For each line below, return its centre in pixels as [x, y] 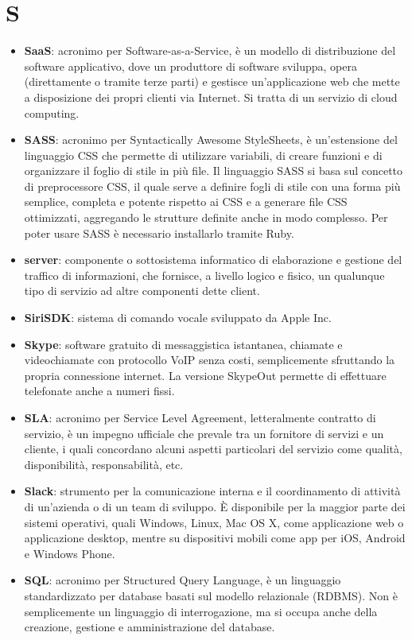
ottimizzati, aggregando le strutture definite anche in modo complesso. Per [206, 217]
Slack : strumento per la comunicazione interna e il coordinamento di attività [212, 491]
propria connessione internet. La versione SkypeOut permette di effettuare [205, 375]
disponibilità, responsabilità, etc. [104, 464]
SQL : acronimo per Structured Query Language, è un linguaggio [183, 580]
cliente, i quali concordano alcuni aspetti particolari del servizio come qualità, [213, 449]
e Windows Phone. [70, 553]
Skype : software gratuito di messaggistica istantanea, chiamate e [183, 344]
